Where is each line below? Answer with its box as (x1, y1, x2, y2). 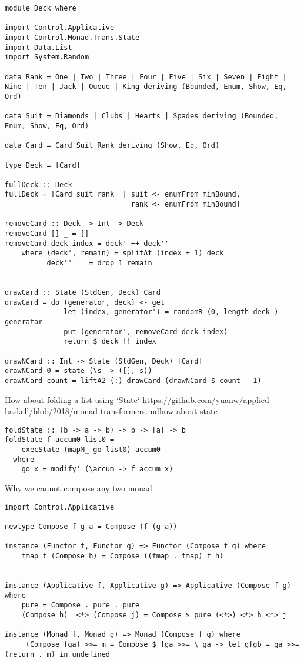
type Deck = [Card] (5, 161, 81, 169)
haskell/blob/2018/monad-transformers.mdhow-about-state (5, 405, 218, 417)
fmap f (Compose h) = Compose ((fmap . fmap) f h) (21, 551, 224, 560)
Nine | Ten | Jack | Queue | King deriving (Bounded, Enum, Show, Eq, (5, 82, 287, 91)
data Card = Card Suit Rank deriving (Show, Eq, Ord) (5, 141, 220, 150)
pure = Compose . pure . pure (21, 601, 140, 610)
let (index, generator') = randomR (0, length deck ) (64, 308, 279, 317)
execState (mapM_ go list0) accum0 (21, 445, 161, 454)
